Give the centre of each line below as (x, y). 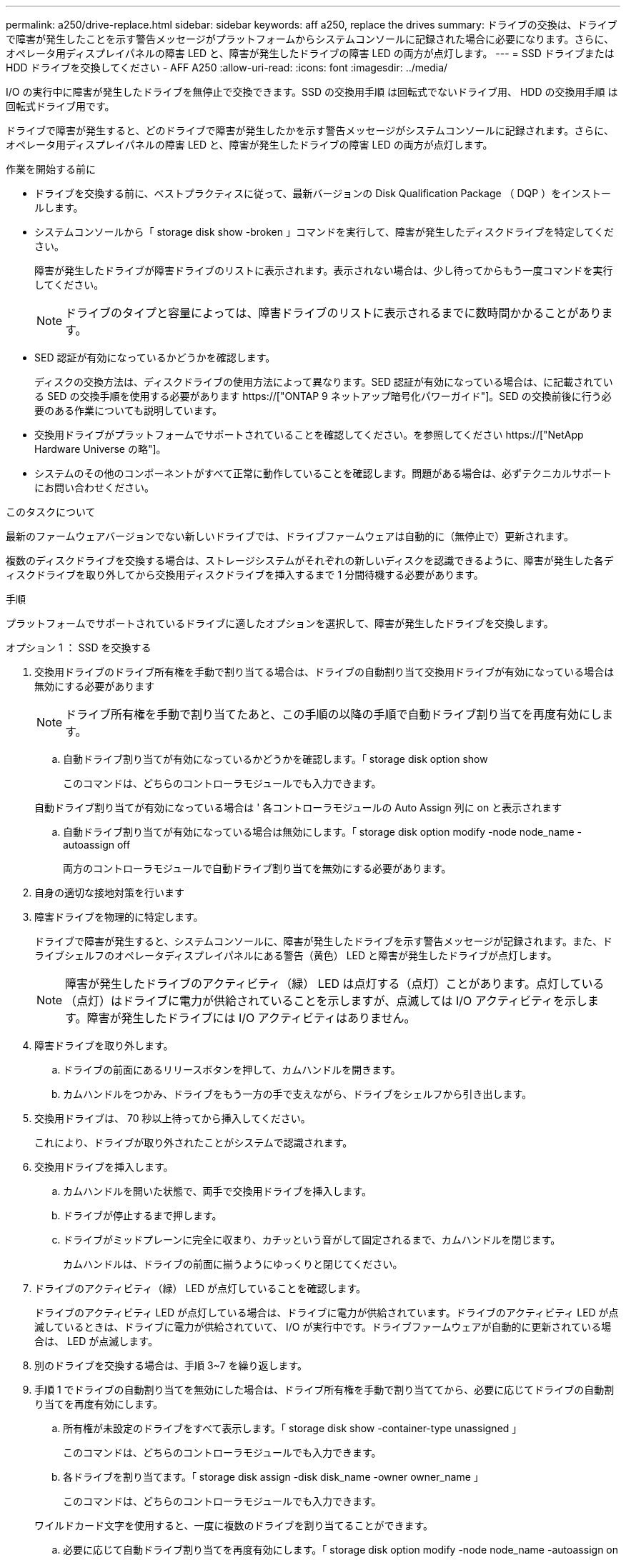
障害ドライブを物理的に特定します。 (119, 917)
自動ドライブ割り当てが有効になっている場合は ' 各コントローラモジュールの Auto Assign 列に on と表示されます (298, 807)
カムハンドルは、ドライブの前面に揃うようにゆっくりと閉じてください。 (233, 1264)
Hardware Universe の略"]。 (100, 449)
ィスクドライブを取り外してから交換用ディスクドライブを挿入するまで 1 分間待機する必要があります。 (245, 575)
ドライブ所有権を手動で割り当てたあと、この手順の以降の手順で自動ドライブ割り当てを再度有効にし (334, 714)
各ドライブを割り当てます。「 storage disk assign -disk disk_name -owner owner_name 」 (273, 1477)
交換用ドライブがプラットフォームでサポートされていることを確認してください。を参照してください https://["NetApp (309, 435)
